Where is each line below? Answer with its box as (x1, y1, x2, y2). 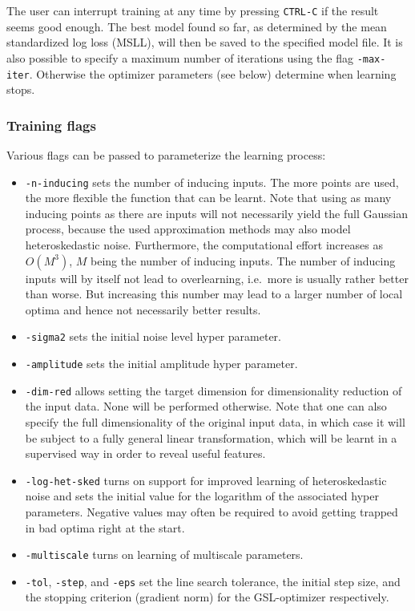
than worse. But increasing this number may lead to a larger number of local (25, 285, 403, 302)
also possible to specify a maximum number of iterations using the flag (6, 49, 353, 66)
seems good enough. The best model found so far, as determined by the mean (6, 18, 387, 34)
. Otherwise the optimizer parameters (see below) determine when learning (29, 65, 397, 82)
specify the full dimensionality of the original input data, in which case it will (25, 413, 405, 430)
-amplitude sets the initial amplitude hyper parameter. (25, 355, 298, 372)
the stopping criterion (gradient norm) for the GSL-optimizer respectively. (25, 589, 389, 605)
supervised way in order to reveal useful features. (25, 445, 266, 462)
